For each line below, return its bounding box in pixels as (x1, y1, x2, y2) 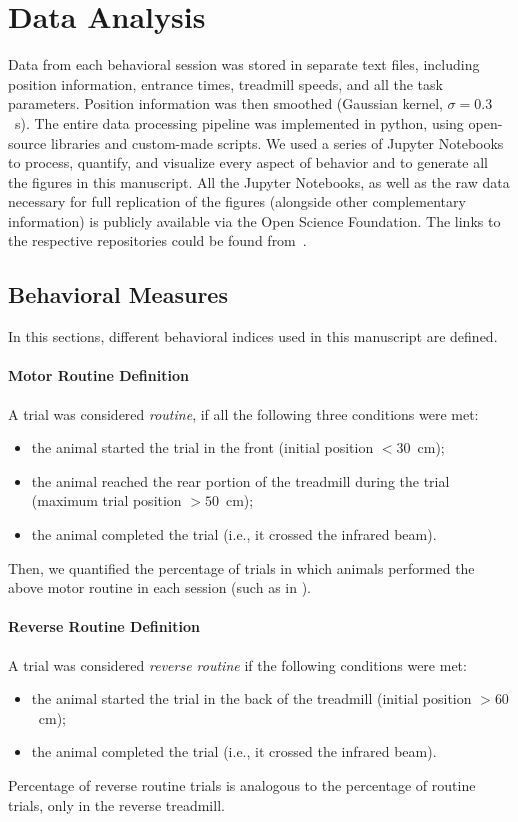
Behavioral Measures (8, 279, 228, 310)
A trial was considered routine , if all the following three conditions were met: (8, 403, 479, 424)
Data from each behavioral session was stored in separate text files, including (8, 54, 480, 75)
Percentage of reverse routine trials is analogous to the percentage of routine (8, 774, 476, 795)
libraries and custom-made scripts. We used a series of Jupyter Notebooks (50, 132, 504, 153)
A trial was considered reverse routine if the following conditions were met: (8, 654, 467, 675)
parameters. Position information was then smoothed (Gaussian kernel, (8, 93, 443, 114)
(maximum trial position (31, 490, 182, 511)
